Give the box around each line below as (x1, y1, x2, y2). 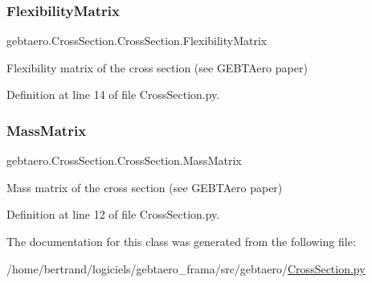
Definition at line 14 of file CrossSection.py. (6, 86, 220, 103)
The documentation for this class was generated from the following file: (6, 233, 356, 249)
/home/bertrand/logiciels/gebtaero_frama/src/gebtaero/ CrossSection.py (6, 260, 366, 277)
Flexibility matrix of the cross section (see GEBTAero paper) (6, 59, 308, 76)
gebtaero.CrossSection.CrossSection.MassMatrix (6, 152, 242, 169)
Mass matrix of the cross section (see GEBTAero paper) (6, 178, 283, 195)
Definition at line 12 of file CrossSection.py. (6, 206, 220, 223)
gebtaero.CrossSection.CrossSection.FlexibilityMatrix (6, 32, 268, 49)
